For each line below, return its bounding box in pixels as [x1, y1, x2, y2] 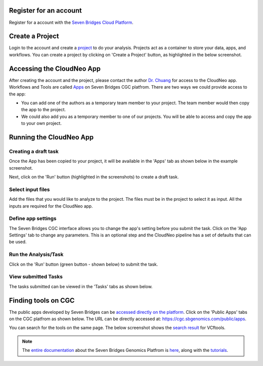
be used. [9, 239, 27, 245]
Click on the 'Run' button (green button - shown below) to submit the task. [9, 261, 158, 267]
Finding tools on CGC [9, 296, 75, 305]
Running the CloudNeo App [9, 133, 94, 141]
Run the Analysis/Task [9, 251, 64, 258]
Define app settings [9, 215, 57, 222]
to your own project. [21, 120, 62, 126]
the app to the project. [21, 107, 66, 113]
